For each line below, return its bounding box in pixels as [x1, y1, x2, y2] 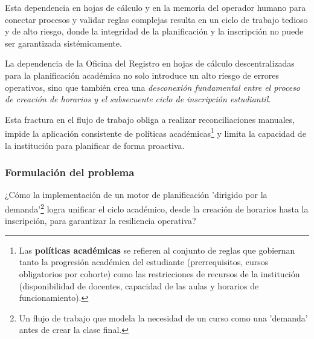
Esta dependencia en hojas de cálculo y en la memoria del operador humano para [5, 1, 306, 13]
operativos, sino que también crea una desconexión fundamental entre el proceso [5, 81, 301, 93]
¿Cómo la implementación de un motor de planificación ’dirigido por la [5, 188, 268, 201]
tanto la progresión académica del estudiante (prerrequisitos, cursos [19, 255, 269, 268]
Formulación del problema [5, 165, 135, 180]
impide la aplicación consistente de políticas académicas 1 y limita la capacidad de [5, 125, 306, 139]
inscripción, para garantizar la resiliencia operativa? [5, 214, 196, 227]
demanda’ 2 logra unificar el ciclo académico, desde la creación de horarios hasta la [5, 201, 309, 215]
